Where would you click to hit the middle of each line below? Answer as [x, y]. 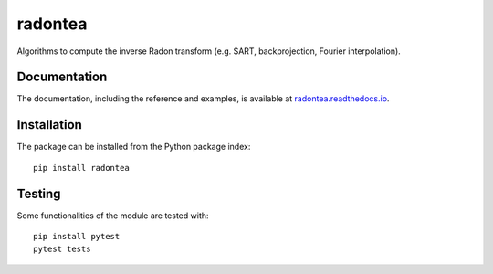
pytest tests [62, 249]
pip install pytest [77, 237]
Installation [49, 125]
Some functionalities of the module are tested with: [113, 216]
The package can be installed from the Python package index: [134, 147]
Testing [39, 193]
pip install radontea [81, 168]
